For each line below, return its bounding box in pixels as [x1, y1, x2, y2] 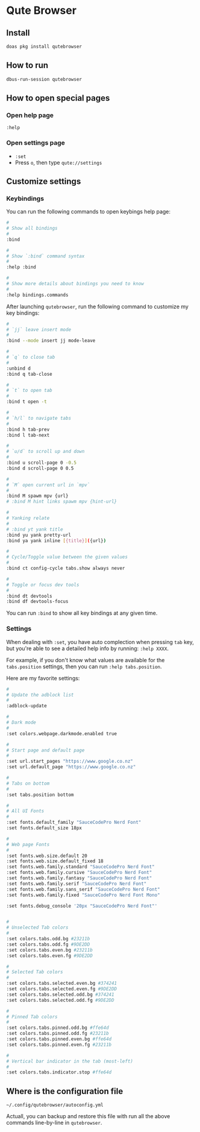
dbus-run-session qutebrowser [6, 76, 83, 82]
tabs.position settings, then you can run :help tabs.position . [6, 663, 162, 670]
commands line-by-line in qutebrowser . [6, 1119, 102, 1127]
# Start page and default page [6, 747, 85, 753]
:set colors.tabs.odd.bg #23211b [6, 936, 90, 942]
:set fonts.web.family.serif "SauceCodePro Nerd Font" [6, 881, 147, 887]
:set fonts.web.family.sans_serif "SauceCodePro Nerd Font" [6, 886, 161, 893]
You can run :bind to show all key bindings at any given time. [6, 610, 158, 617]
